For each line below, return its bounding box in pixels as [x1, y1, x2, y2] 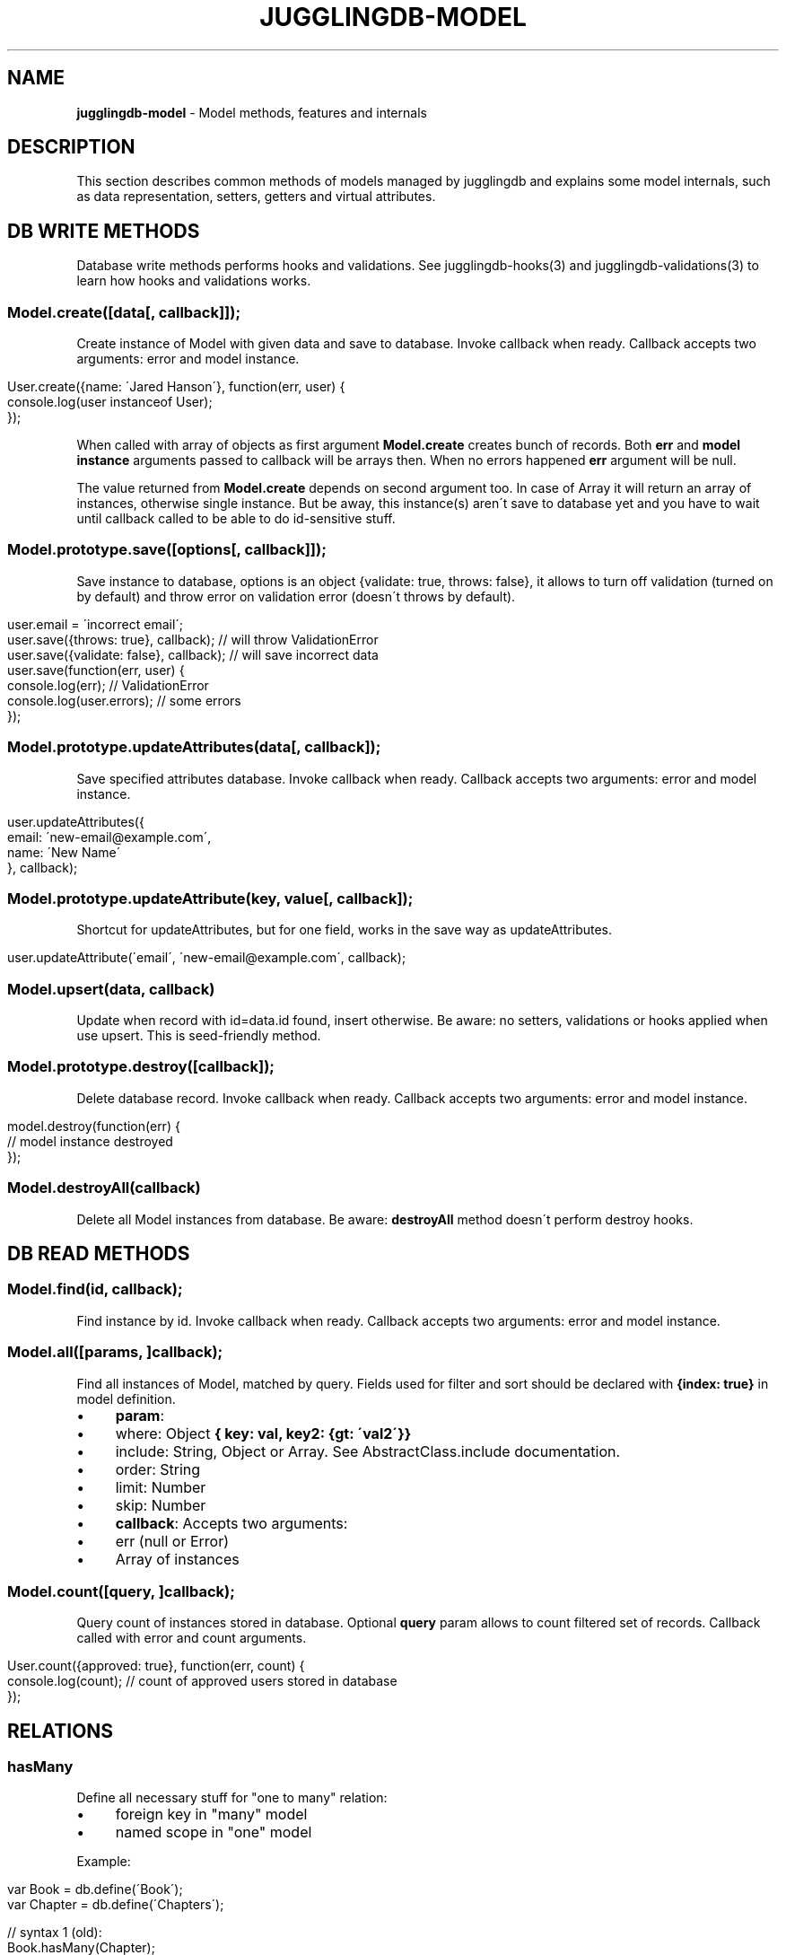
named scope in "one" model [115, 1823, 312, 1842]
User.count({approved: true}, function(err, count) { [7, 1658, 305, 1674]
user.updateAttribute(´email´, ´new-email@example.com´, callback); [7, 950, 406, 966]
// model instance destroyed [7, 1133, 173, 1149]
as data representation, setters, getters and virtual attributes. [76, 188, 436, 205]
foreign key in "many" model [115, 1805, 308, 1824]
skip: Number [115, 1495, 206, 1514]
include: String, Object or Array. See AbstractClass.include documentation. [115, 1442, 621, 1460]
